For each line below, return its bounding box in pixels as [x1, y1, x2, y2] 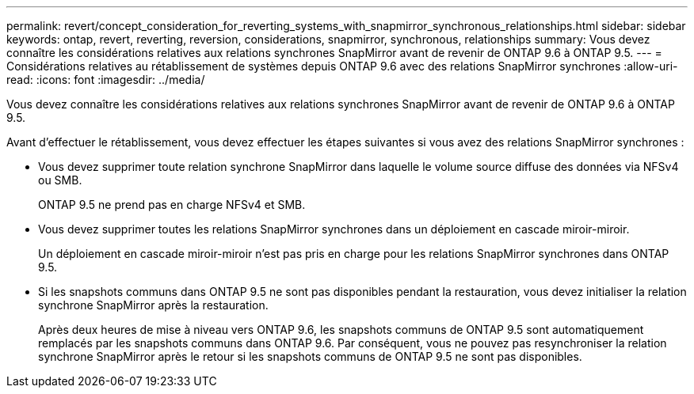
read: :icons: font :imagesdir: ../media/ [6, 73, 205, 86]
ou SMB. [38, 173, 82, 187]
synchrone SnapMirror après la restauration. [38, 298, 269, 312]
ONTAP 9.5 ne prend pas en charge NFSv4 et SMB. [38, 198, 306, 211]
